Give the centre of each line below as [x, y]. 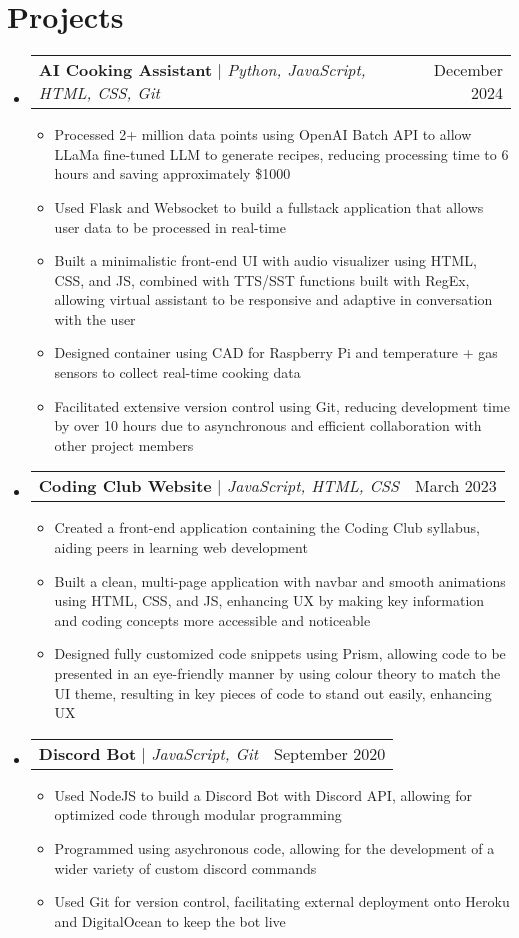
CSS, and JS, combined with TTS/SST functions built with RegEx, [262, 279]
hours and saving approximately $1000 [172, 173]
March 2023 [455, 486]
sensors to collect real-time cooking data [177, 372]
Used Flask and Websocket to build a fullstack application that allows [269, 206]
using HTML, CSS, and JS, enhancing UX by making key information [269, 600]
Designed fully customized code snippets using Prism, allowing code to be [280, 653]
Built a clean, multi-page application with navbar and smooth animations [280, 580]
